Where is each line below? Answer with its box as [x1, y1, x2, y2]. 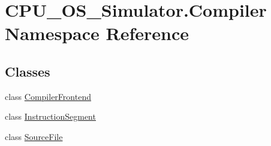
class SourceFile [5, 130, 63, 142]
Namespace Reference [5, 21, 189, 45]
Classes [5, 62, 50, 80]
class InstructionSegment [5, 110, 96, 123]
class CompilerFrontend [5, 90, 91, 102]
